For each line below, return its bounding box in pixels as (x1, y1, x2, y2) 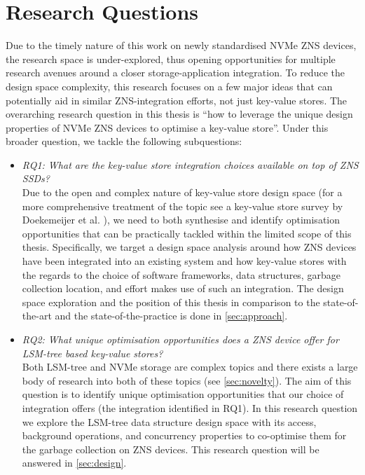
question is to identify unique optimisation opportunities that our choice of (22, 387, 344, 401)
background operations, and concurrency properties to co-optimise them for (22, 428, 347, 443)
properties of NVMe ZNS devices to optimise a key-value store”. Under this (6, 120, 329, 135)
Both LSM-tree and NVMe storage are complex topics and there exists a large (22, 359, 358, 374)
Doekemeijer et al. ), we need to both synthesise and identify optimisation (22, 212, 340, 227)
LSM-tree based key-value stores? (22, 345, 163, 360)
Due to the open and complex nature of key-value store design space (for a (22, 185, 343, 200)
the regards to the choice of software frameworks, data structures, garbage (22, 267, 340, 282)
